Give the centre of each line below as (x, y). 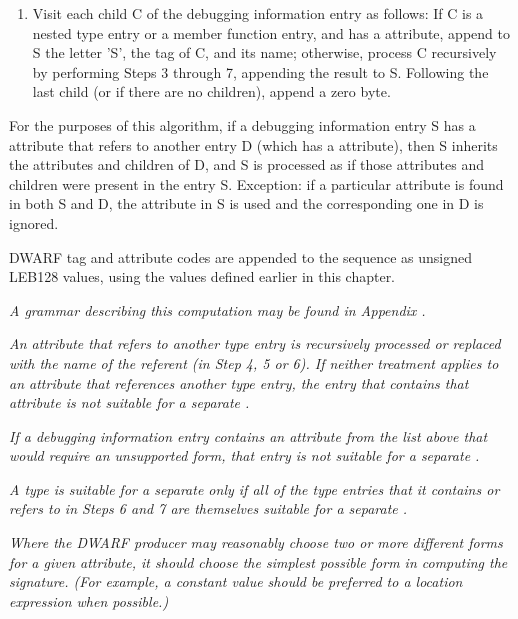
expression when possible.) (89, 600)
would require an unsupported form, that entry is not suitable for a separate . (244, 455)
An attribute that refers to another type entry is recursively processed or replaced (255, 343)
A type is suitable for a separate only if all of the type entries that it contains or (254, 488)
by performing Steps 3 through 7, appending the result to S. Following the (260, 71)
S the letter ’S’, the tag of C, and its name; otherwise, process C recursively (264, 52)
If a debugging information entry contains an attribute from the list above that (248, 435)
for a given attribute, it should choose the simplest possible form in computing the (258, 561)
